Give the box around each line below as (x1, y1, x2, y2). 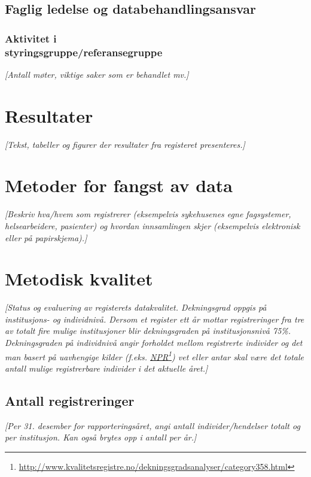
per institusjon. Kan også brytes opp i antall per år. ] (5, 431, 197, 443)
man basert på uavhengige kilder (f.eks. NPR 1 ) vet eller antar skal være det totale (5, 348, 304, 363)
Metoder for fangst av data (5, 173, 233, 198)
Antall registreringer (5, 391, 135, 409)
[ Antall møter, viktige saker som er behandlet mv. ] (5, 68, 189, 80)
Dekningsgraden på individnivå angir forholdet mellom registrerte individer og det (5, 336, 303, 349)
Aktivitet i (5, 31, 57, 45)
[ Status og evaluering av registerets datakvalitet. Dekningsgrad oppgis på (5, 301, 267, 314)
